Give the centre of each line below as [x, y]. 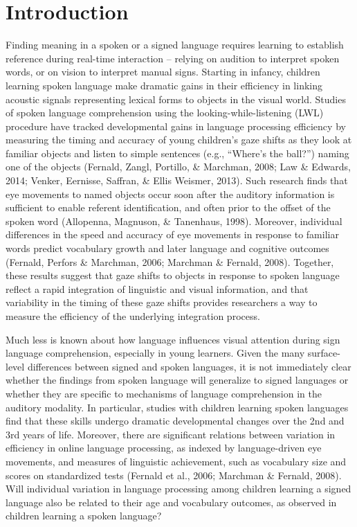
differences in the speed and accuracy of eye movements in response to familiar [172, 234]
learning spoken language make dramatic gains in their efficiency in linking [164, 85]
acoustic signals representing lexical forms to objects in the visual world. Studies [176, 99]
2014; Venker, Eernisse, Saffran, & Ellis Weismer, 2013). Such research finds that [177, 180]
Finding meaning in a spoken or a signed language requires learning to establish [175, 45]
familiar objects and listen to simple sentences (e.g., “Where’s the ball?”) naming [177, 153]
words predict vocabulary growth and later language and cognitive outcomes [167, 248]
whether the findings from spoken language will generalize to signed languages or [177, 380]
